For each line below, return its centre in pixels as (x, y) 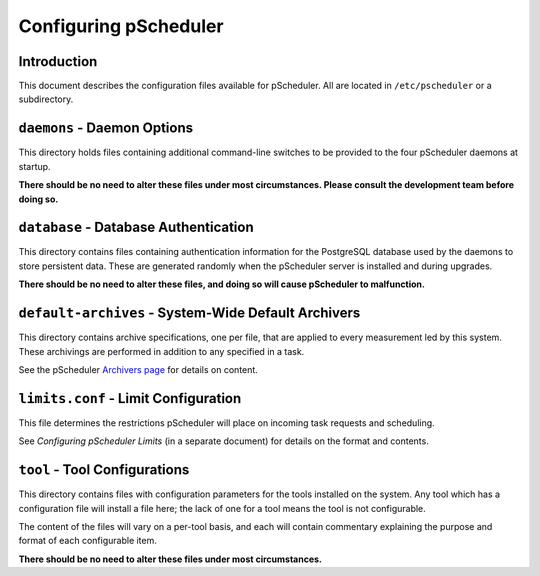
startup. (34, 166)
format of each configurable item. (87, 541)
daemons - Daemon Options (106, 128)
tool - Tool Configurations (104, 470)
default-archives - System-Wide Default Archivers (189, 313)
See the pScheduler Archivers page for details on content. (138, 369)
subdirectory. (46, 99)
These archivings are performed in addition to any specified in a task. (161, 351)
